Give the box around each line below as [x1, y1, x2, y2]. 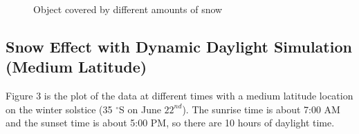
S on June [119, 102, 161, 116]
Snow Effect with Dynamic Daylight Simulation [6, 35, 352, 57]
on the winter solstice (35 [6, 102, 113, 116]
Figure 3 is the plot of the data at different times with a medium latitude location [6, 88, 353, 103]
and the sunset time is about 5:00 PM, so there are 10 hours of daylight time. [6, 115, 335, 130]
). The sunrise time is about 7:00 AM [182, 102, 340, 116]
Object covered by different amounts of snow [33, 2, 223, 16]
